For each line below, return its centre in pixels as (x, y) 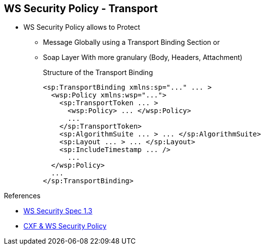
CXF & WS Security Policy (65, 226)
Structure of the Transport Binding (98, 73)
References (22, 196)
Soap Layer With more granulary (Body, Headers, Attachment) (143, 57)
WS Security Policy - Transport (81, 9)
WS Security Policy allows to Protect (82, 27)
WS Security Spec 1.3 (58, 211)
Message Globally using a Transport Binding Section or (132, 42)
